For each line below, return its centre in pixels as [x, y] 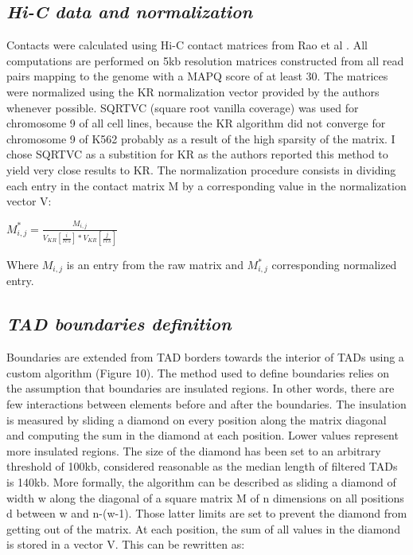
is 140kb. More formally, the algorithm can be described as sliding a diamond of [201, 482]
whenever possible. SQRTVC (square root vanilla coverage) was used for [183, 107]
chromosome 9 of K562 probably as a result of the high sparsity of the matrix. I [201, 138]
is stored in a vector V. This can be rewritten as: [126, 544]
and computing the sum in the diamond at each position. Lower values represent [203, 435]
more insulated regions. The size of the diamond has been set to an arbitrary [194, 450]
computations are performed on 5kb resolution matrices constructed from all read [205, 60]
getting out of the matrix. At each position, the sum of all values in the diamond [203, 528]
